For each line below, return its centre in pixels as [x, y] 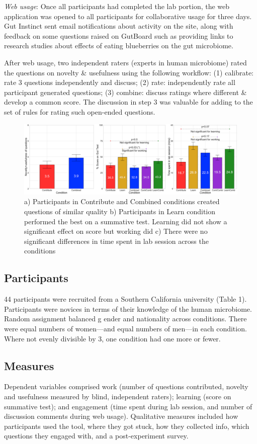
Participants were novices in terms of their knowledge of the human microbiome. [128, 308]
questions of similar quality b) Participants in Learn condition [120, 211]
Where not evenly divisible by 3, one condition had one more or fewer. [112, 338]
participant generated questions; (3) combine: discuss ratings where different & [125, 92]
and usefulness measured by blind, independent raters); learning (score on [118, 396]
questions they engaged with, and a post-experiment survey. [96, 436]
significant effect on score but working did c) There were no [116, 231]
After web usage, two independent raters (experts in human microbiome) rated [125, 62]
